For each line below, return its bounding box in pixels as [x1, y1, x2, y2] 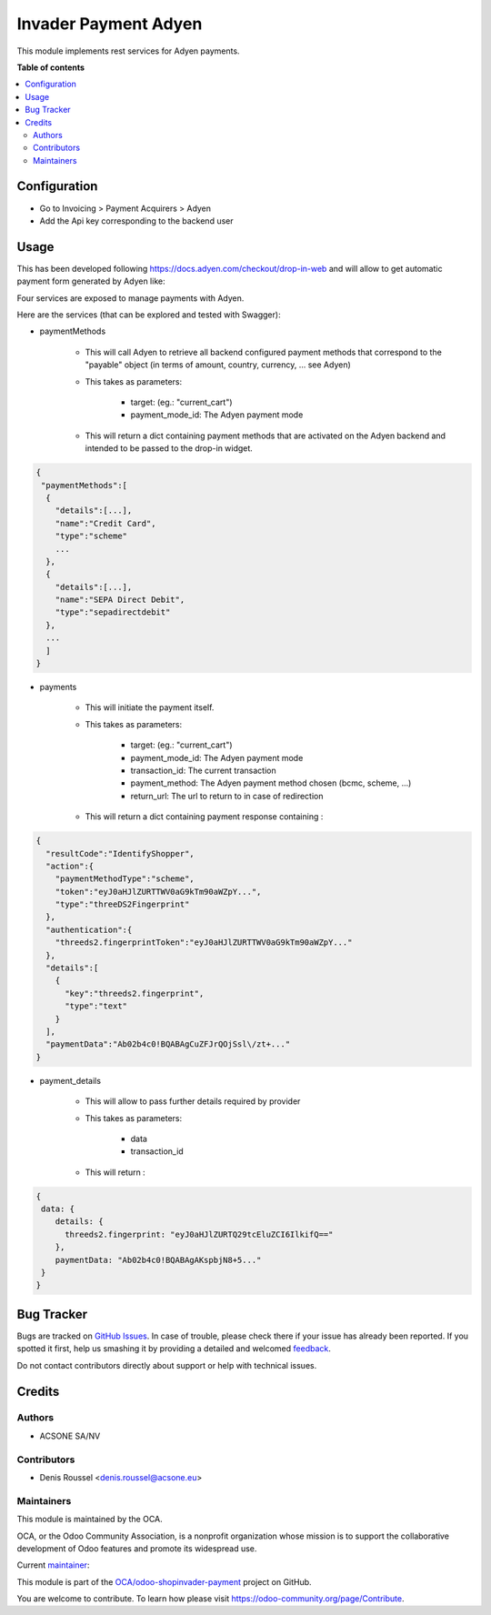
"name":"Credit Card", [55, 518, 156, 528]
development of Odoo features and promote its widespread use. [16, 1542, 257, 1554]
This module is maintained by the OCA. [16, 1514, 163, 1525]
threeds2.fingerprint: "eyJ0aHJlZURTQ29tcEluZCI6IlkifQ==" [65, 1229, 334, 1239]
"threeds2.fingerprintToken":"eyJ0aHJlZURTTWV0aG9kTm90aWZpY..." [55, 938, 353, 948]
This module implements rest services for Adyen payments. [16, 45, 240, 56]
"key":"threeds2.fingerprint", [65, 988, 205, 998]
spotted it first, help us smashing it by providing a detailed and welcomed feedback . [16, 1343, 332, 1354]
